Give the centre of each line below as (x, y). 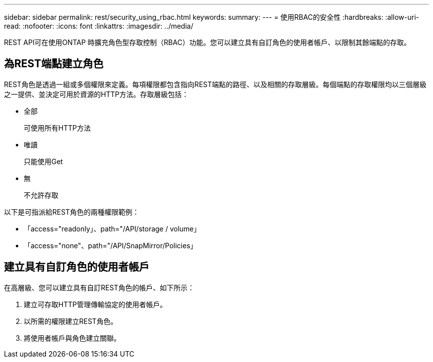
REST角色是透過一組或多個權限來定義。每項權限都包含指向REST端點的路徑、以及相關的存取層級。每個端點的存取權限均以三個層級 (215, 84)
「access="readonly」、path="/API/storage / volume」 (112, 228)
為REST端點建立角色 (54, 64)
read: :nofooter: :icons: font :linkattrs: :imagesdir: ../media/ (99, 26)
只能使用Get (43, 161)
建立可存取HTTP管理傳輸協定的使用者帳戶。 (95, 304)
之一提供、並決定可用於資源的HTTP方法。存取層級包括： (96, 94)
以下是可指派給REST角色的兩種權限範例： (72, 212)
